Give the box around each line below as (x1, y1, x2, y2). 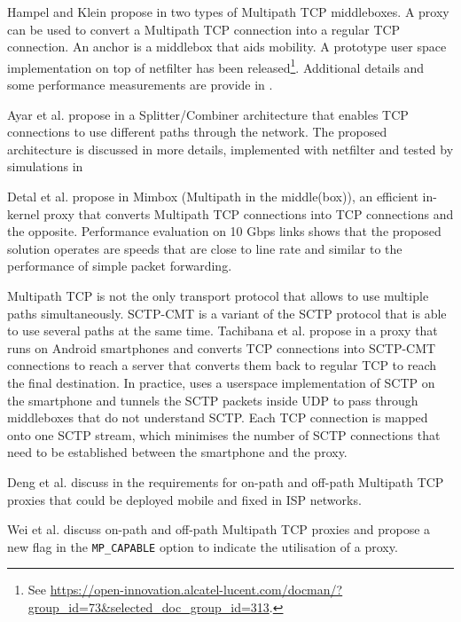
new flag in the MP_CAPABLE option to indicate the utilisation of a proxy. (7, 537, 398, 555)
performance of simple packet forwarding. (7, 256, 232, 275)
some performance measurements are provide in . (7, 75, 273, 94)
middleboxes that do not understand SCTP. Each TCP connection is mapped (7, 408, 428, 427)
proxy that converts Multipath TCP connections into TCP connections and (43, 204, 454, 223)
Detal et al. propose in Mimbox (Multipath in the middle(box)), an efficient (7, 187, 418, 205)
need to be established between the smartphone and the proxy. (7, 443, 348, 461)
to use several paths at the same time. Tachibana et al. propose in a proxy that (7, 321, 438, 340)
